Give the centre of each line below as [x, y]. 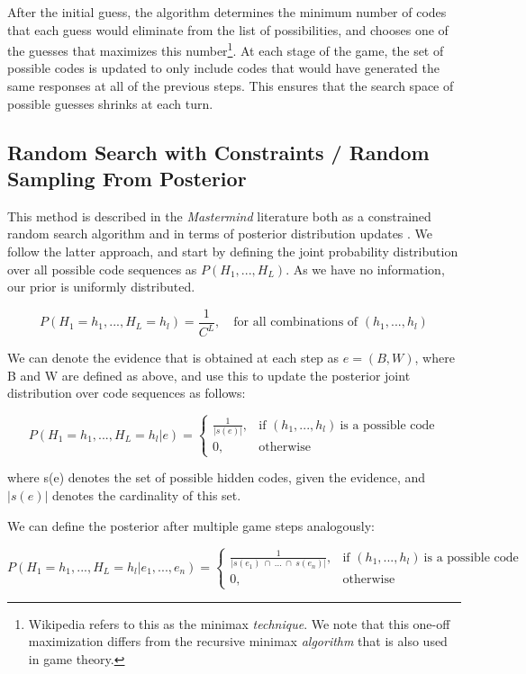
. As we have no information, [365, 269]
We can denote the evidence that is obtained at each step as [173, 358]
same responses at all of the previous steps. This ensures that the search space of [231, 86]
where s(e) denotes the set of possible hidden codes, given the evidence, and [217, 477]
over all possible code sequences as [102, 269]
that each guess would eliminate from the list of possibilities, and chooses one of [228, 29]
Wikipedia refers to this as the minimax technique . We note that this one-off [239, 623]
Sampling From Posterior [127, 178]
